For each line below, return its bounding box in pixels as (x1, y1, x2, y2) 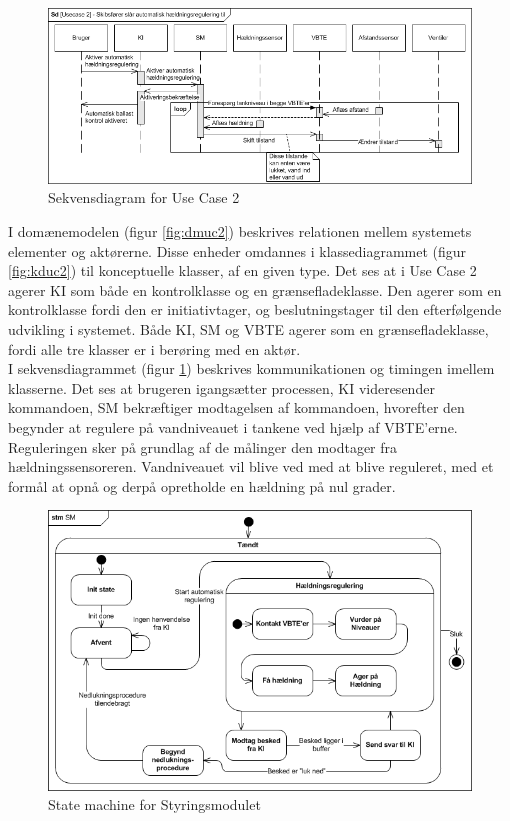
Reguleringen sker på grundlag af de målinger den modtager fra (8, 436, 398, 457)
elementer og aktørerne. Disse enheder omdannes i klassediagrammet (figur (8, 240, 467, 261)
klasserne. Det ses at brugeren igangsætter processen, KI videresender (8, 377, 435, 398)
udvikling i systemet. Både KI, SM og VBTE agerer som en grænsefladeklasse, (8, 319, 489, 340)
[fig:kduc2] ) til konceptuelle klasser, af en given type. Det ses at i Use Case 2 (8, 260, 477, 281)
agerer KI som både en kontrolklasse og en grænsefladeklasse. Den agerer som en (8, 279, 502, 300)
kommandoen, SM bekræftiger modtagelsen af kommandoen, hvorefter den (8, 397, 465, 418)
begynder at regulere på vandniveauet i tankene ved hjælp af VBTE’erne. (8, 417, 458, 437)
